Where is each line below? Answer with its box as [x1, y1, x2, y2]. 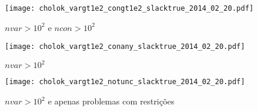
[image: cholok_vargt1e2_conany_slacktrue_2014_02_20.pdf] [5, 42, 245, 51]
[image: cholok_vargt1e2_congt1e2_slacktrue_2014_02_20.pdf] [5, 4, 254, 13]
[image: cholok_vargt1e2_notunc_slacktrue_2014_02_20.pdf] [5, 78, 245, 87]
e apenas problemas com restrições [47, 95, 175, 107]
